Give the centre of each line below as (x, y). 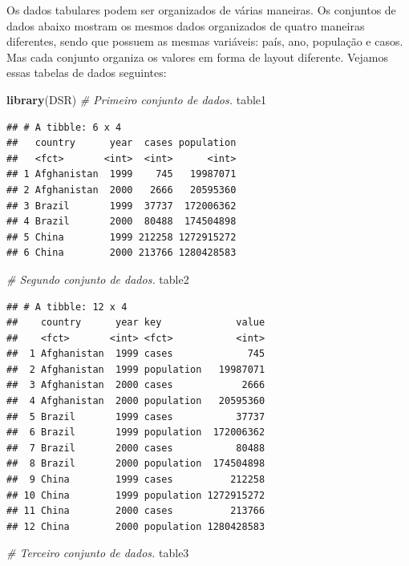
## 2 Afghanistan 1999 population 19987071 (136, 369)
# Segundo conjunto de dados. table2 (98, 279)
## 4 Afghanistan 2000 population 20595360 (136, 401)
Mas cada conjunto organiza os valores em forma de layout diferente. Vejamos (198, 57)
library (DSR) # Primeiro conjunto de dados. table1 (137, 99)
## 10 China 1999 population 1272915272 (136, 495)
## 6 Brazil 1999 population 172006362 (136, 433)
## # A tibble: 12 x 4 (67, 307)
